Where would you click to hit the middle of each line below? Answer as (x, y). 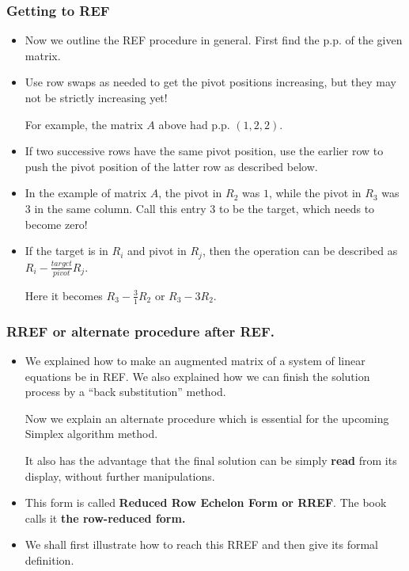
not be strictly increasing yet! (96, 97)
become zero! (56, 224)
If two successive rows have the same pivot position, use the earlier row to (204, 151)
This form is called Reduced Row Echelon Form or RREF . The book (206, 502)
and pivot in (157, 251)
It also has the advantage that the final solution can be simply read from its (211, 460)
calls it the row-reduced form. (105, 518)
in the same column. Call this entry (120, 208)
